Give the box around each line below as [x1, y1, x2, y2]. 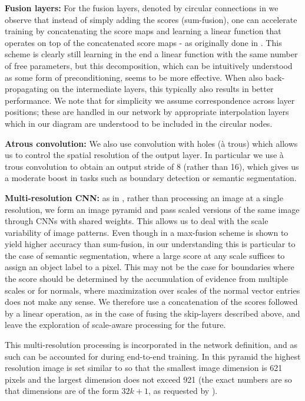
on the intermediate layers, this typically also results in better [50, 83, 274, 95]
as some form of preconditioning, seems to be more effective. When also [5, 71, 263, 83]
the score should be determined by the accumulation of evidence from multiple [5, 272, 288, 285]
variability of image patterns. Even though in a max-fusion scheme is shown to [5, 226, 289, 238]
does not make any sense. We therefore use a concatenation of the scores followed [5, 295, 298, 308]
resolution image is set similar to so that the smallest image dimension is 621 [5, 361, 283, 374]
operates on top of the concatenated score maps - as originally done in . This [5, 36, 282, 48]
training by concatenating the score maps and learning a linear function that [5, 25, 281, 37]
